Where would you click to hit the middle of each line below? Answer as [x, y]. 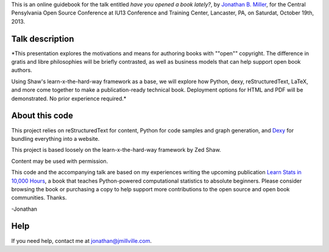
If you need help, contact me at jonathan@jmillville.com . [82, 240]
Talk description [43, 39]
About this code [42, 116]
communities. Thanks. [39, 198]
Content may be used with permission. [60, 161]
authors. [22, 70]
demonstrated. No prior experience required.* [69, 98]
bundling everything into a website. [55, 138]
